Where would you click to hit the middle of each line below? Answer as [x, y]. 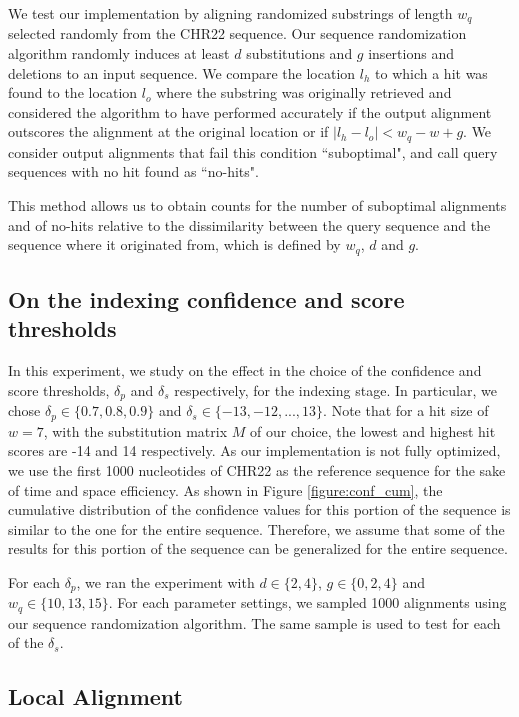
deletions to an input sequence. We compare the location [182, 72]
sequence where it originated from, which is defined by [174, 244]
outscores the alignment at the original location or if [168, 131]
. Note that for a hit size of [406, 410]
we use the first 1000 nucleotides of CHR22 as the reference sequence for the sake [257, 469]
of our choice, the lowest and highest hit [373, 430]
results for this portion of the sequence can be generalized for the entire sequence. [258, 548]
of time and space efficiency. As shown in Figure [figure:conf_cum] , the [225, 489]
